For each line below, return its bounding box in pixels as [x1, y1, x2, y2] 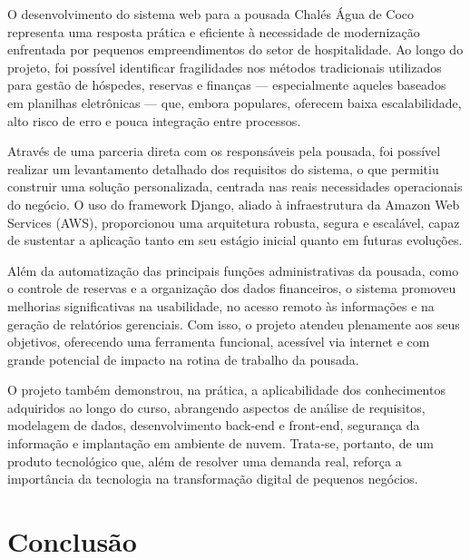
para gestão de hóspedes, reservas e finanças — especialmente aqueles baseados [7, 75, 446, 94]
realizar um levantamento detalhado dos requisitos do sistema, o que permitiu [7, 159, 439, 178]
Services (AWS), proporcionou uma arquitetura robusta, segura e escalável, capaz [7, 212, 460, 231]
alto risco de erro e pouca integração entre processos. [7, 111, 301, 130]
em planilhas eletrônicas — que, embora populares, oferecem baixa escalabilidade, [7, 93, 462, 112]
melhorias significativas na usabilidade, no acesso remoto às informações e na [7, 296, 435, 315]
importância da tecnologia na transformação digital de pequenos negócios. [7, 469, 418, 488]
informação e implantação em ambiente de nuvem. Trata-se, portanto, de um [7, 434, 434, 453]
